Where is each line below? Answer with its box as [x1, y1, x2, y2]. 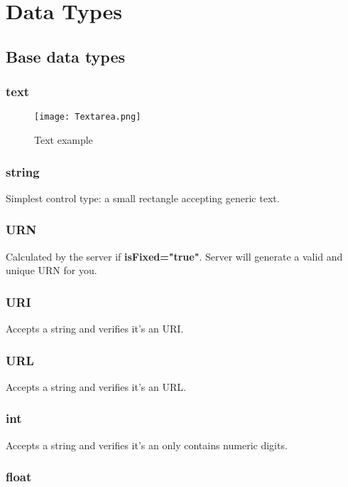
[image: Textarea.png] [34, 112, 141, 122]
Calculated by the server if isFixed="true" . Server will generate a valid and [6, 248, 343, 263]
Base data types [6, 45, 126, 67]
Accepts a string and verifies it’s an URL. [6, 379, 186, 394]
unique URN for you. [6, 263, 97, 278]
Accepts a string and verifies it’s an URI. [6, 321, 184, 336]
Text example [34, 132, 93, 147]
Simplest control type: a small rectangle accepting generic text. [6, 190, 280, 205]
